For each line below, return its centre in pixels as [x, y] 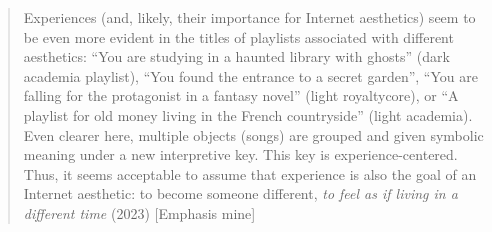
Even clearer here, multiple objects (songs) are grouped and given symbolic [253, 134]
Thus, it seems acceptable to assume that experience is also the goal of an [250, 173]
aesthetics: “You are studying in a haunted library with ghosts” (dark [236, 56]
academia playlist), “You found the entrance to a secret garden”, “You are [250, 75]
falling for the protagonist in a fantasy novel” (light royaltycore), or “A [241, 95]
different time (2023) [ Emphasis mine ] [139, 212]
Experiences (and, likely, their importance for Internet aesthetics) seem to [249, 17]
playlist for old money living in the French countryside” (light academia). [248, 114]
